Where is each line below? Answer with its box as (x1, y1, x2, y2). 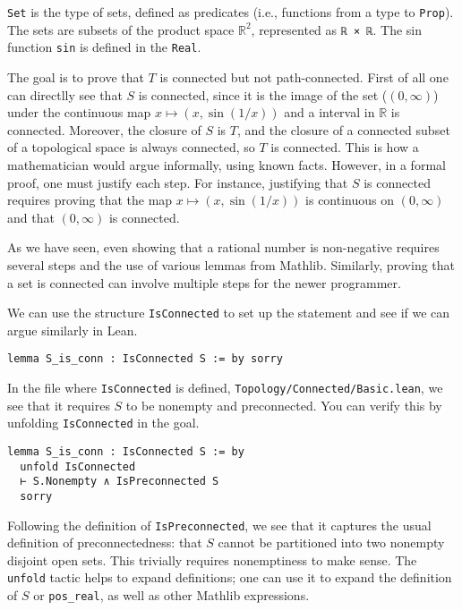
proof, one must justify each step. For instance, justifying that (7, 173, 348, 191)
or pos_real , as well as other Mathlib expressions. (33, 586, 310, 605)
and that (7, 208, 55, 226)
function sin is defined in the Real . (7, 38, 201, 56)
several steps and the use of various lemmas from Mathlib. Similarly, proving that (7, 255, 456, 274)
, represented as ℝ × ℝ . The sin (251, 20, 423, 38)
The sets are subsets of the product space (7, 20, 235, 38)
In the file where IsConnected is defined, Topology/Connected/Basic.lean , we (7, 378, 443, 396)
